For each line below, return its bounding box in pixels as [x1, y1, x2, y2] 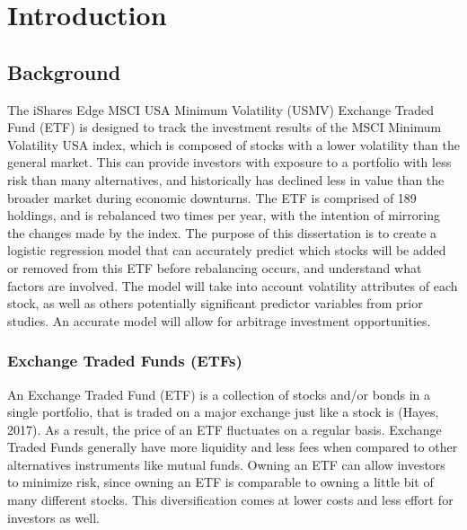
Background [7, 57, 121, 85]
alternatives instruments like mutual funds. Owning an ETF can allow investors [7, 455, 445, 473]
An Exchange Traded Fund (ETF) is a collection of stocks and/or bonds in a [7, 384, 430, 403]
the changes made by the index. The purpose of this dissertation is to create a [7, 223, 437, 242]
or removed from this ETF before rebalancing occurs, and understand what [7, 258, 422, 277]
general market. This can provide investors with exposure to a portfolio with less [7, 153, 452, 172]
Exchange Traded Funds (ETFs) [7, 349, 242, 372]
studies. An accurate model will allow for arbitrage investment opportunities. [7, 311, 431, 330]
